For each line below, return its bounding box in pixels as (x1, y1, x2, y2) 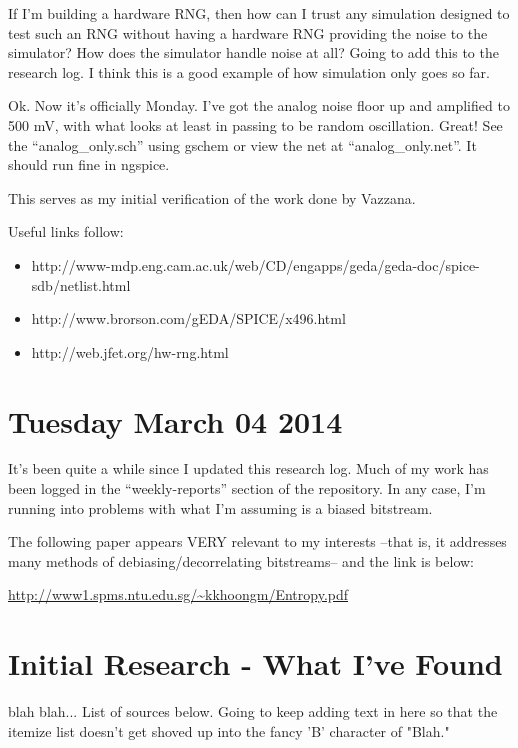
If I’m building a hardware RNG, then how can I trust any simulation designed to (8, 3, 510, 23)
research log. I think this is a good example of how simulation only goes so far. (8, 61, 491, 82)
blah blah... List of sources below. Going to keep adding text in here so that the (8, 701, 498, 722)
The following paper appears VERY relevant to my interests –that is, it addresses (8, 531, 507, 552)
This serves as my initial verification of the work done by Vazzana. (8, 187, 416, 208)
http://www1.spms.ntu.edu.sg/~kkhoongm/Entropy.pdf (8, 584, 349, 605)
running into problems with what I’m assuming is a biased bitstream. (8, 497, 433, 518)
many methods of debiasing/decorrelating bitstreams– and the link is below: (8, 550, 475, 571)
